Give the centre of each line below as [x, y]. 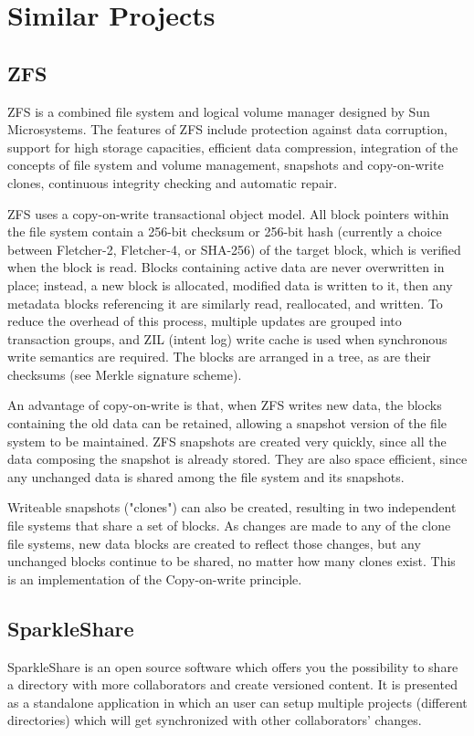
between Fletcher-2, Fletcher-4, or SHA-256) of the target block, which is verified [234, 249]
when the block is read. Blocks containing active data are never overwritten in [226, 267]
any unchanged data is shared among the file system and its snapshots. [206, 476]
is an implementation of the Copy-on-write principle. [155, 578]
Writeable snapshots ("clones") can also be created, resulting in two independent [232, 507]
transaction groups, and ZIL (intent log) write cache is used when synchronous [227, 338]
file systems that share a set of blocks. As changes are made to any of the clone [229, 526]
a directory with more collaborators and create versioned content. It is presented [232, 684]
